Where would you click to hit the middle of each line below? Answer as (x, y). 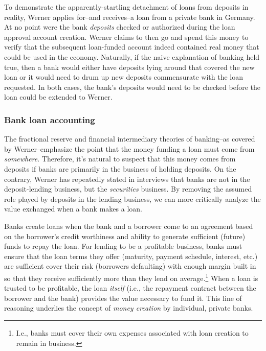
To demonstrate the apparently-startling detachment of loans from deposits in (126, 7)
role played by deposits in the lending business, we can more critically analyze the (132, 198)
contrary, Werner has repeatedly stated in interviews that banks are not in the (127, 179)
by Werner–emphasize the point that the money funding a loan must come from (129, 148)
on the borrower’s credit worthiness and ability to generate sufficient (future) (125, 236)
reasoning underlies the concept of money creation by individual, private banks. (129, 308)
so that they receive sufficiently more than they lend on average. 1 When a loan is (131, 277)
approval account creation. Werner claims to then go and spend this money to (126, 37)
